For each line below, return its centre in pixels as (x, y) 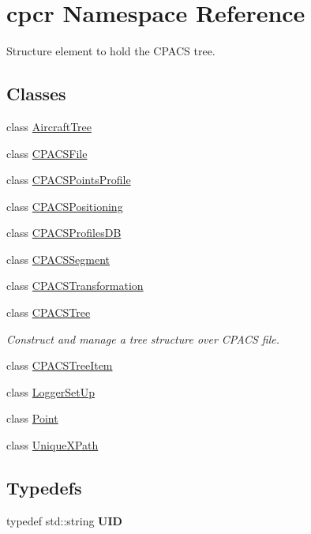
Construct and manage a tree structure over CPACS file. (143, 338)
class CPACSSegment (58, 259)
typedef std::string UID (64, 520)
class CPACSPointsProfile (69, 180)
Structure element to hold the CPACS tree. (111, 51)
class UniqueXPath (52, 445)
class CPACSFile (47, 153)
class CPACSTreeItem (60, 365)
